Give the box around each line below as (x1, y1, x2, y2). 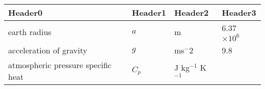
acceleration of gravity (8, 44, 88, 56)
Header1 (131, 7, 166, 18)
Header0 (8, 7, 43, 18)
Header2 (174, 7, 209, 18)
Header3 (222, 7, 256, 18)
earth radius (8, 25, 51, 38)
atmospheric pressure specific (8, 59, 112, 71)
